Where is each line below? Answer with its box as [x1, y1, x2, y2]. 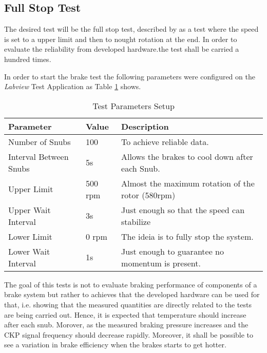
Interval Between [8, 150, 69, 162]
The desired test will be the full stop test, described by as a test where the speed [4, 24, 259, 34]
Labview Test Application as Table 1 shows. [4, 81, 141, 92]
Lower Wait [8, 245, 50, 257]
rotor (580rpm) [121, 189, 176, 201]
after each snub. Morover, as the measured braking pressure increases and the [4, 319, 249, 330]
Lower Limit [8, 230, 52, 242]
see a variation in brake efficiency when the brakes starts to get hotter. [4, 339, 226, 350]
